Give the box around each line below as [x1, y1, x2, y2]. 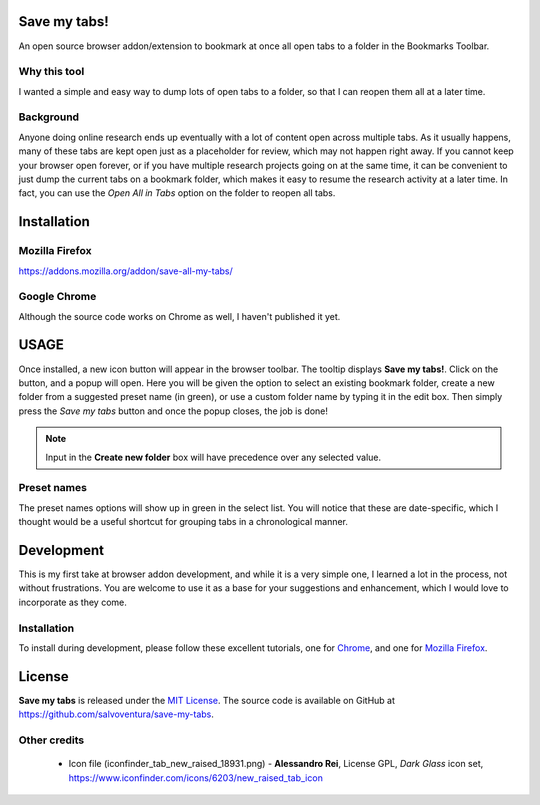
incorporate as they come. [18, 596, 127, 608]
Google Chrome [18, 290, 97, 304]
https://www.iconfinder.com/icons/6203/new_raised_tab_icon [68, 771, 324, 784]
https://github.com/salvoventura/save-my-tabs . [18, 708, 215, 720]
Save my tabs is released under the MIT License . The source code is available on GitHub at [18, 694, 395, 706]
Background [18, 110, 80, 124]
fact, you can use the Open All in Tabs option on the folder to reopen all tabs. [18, 187, 336, 199]
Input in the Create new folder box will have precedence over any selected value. [45, 451, 382, 463]
